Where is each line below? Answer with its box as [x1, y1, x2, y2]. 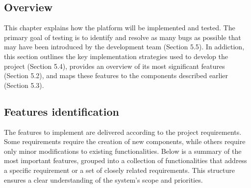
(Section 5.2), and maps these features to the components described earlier [4, 70, 228, 81]
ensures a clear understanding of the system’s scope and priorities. [4, 174, 203, 185]
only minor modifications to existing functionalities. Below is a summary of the [4, 146, 242, 156]
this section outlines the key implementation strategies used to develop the [4, 51, 228, 61]
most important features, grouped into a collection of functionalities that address [4, 155, 247, 166]
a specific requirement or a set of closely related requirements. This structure [4, 165, 235, 175]
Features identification [4, 104, 119, 119]
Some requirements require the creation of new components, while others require [4, 136, 246, 146]
